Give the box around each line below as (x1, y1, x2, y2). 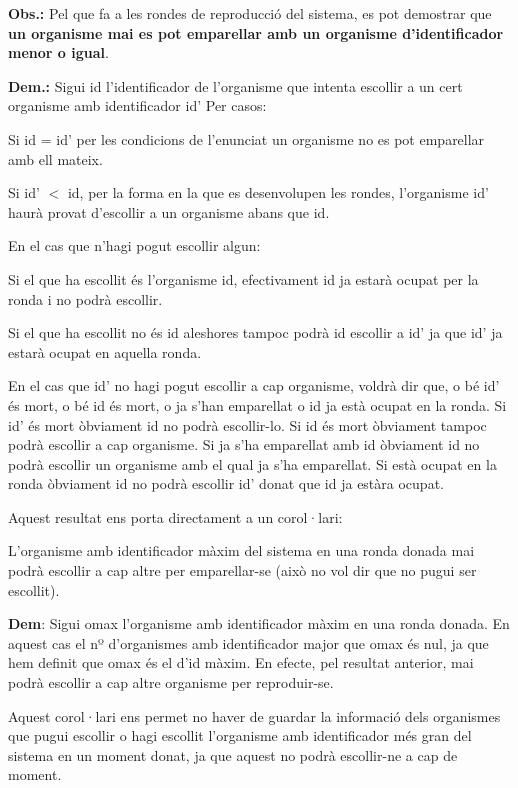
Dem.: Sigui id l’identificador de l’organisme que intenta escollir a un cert (8, 75, 463, 96)
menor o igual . (8, 42, 109, 63)
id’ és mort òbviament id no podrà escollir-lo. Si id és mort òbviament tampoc (8, 414, 487, 435)
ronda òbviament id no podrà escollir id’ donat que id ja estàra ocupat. (8, 473, 444, 494)
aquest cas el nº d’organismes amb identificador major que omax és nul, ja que (8, 632, 489, 653)
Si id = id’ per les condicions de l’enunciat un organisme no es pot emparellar (8, 128, 485, 149)
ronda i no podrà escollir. (8, 288, 163, 309)
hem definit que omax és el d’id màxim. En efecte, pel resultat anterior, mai (8, 652, 474, 673)
